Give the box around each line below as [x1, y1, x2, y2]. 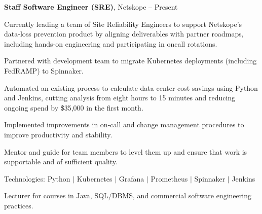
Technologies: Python [4, 173, 70, 184]
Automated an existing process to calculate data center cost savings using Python [4, 82, 258, 93]
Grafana [119, 173, 144, 184]
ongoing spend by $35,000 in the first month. [4, 102, 143, 113]
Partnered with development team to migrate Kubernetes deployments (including [4, 55, 257, 66]
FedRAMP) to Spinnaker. [4, 65, 84, 76]
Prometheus [151, 173, 188, 184]
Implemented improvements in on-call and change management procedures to [4, 119, 244, 130]
